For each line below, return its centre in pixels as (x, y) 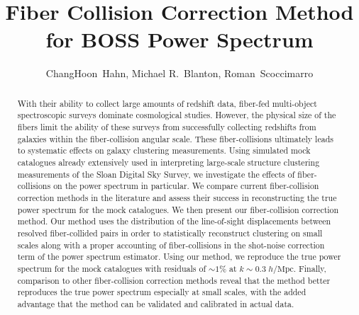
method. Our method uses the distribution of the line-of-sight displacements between (174, 221)
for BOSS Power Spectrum (179, 39)
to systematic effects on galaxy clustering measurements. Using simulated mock (164, 150)
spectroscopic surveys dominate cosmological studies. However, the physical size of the (177, 115)
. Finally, (310, 268)
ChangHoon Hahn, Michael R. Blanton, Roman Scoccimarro (179, 73)
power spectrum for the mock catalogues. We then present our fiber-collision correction (178, 209)
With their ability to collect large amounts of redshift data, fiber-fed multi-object (167, 103)
